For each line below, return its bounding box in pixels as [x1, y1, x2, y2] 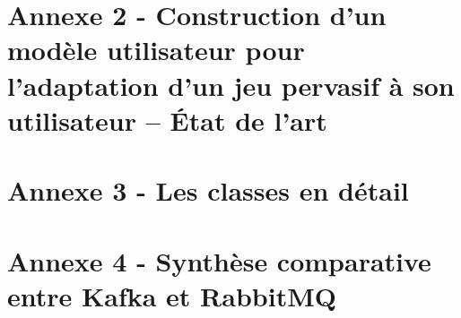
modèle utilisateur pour [7, 31, 305, 68]
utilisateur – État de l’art [7, 101, 327, 138]
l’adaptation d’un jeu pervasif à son [7, 66, 455, 103]
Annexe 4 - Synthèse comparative [7, 242, 431, 279]
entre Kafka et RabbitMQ [7, 277, 336, 314]
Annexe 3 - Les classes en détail [7, 172, 409, 209]
